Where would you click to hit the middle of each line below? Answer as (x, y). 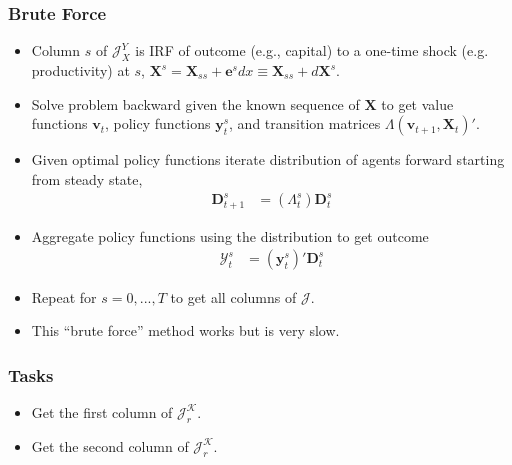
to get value (417, 103)
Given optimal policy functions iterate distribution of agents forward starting (268, 159)
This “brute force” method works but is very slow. (185, 330)
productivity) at (80, 70)
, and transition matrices (305, 123)
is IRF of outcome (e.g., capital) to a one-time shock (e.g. (312, 50)
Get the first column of (102, 411)
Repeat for (64, 296)
